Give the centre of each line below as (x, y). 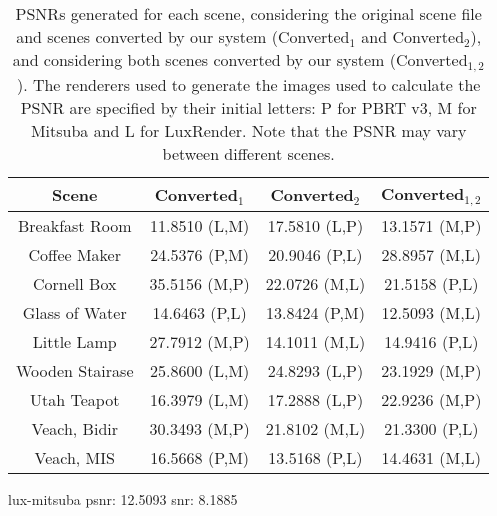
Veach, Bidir (74, 428)
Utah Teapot (75, 399)
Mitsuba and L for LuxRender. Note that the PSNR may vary (248, 130)
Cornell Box (75, 283)
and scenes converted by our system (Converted (183, 36)
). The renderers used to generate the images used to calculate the (248, 84)
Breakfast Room (75, 225)
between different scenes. (248, 153)
